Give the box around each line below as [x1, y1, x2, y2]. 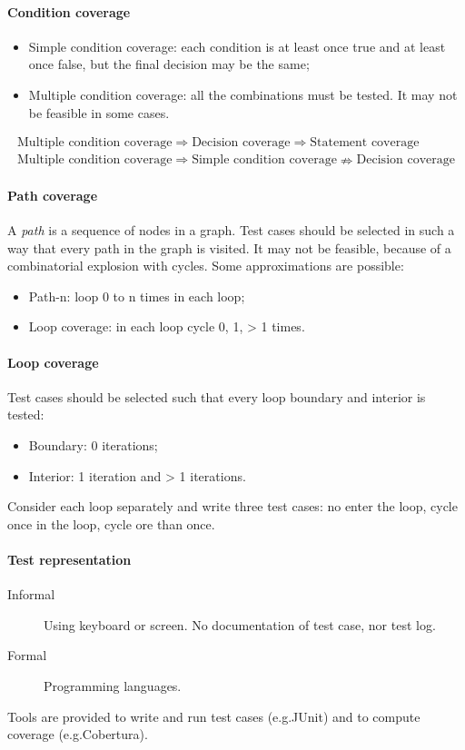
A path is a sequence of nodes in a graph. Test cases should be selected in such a [7, 221, 455, 240]
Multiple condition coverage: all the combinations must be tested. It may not [28, 84, 458, 104]
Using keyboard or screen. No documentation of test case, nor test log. [44, 615, 436, 634]
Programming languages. [44, 676, 182, 695]
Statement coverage [310, 136, 420, 150]
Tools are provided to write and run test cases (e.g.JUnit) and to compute [7, 706, 420, 725]
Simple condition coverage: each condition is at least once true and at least [28, 36, 446, 55]
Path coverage [7, 185, 98, 204]
